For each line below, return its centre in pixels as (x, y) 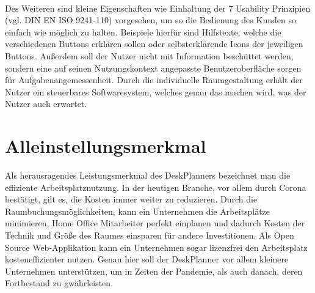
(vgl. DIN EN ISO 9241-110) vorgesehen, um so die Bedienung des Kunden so (150, 20)
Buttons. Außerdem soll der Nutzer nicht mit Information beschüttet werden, (149, 55)
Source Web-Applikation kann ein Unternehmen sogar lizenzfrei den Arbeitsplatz (156, 247)
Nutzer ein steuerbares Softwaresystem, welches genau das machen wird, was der (156, 91)
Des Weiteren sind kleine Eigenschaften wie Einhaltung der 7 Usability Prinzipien (158, 8)
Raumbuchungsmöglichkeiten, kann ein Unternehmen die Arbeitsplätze (138, 211)
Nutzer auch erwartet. (46, 104)
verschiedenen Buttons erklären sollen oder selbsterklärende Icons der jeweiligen (154, 44)
